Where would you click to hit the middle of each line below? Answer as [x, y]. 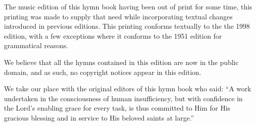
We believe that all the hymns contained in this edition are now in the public [121, 62]
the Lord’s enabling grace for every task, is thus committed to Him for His [117, 108]
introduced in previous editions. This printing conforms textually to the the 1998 [127, 26]
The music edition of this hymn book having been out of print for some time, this [128, 6]
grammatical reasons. [36, 45]
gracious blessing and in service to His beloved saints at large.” [99, 117]
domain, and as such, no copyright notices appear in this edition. [103, 72]
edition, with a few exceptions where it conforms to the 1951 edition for [113, 35]
